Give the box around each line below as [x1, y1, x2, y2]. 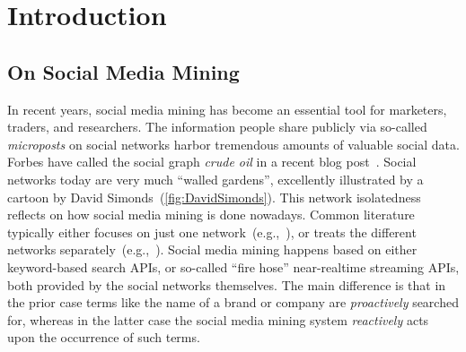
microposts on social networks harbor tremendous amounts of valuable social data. [7, 134, 460, 153]
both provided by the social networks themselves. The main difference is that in [7, 275, 446, 294]
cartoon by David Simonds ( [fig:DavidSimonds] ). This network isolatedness [7, 187, 421, 206]
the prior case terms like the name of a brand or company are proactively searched [7, 293, 459, 312]
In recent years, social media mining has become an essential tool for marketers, [7, 99, 447, 118]
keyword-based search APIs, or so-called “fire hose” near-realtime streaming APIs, [7, 257, 460, 276]
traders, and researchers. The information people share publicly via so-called [7, 117, 427, 136]
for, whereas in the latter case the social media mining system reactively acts [7, 310, 429, 329]
